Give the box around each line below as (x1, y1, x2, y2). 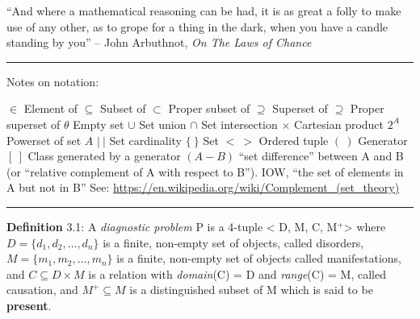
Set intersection (201, 115, 278, 132)
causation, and (6, 281, 78, 298)
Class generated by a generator (27, 147, 181, 164)
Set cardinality (109, 131, 183, 148)
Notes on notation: (6, 72, 99, 89)
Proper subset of (168, 100, 250, 117)
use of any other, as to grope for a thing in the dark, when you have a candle (6, 18, 388, 35)
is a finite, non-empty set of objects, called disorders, (103, 234, 364, 251)
